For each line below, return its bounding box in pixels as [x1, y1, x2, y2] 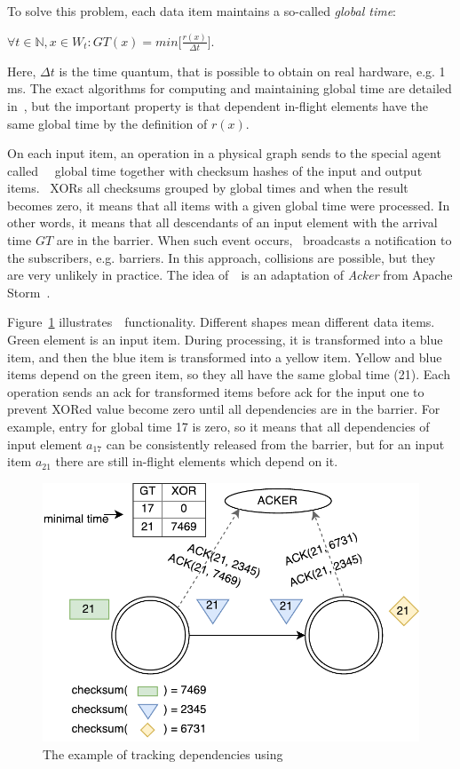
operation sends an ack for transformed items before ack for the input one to [7, 382, 424, 400]
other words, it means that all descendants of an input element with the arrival [7, 213, 438, 232]
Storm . [7, 282, 51, 301]
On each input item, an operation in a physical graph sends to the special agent [7, 144, 441, 163]
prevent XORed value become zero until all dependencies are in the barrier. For [7, 400, 440, 418]
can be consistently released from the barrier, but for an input [106, 434, 445, 453]
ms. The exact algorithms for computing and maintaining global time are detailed [7, 79, 452, 98]
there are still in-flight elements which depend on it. [55, 452, 338, 471]
